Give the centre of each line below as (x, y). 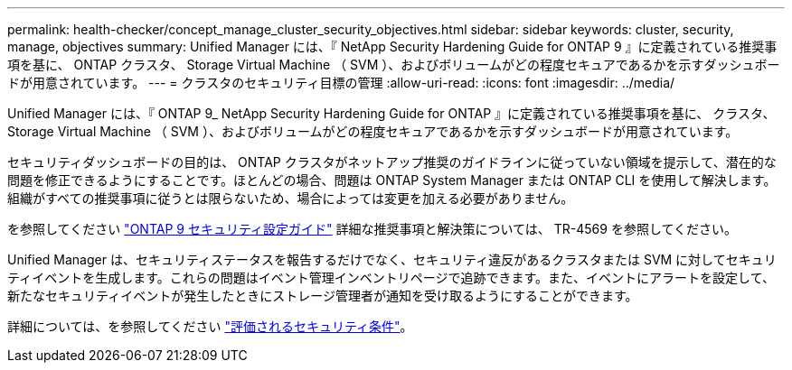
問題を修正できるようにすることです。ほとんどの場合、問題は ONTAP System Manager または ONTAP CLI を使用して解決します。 (392, 180)
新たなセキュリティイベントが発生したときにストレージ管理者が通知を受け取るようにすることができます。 (323, 296)
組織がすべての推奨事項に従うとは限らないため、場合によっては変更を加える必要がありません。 (291, 198)
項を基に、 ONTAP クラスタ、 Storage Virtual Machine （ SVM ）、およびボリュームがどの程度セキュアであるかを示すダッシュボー (394, 65)
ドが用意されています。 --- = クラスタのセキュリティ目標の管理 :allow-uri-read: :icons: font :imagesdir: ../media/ (341, 83)
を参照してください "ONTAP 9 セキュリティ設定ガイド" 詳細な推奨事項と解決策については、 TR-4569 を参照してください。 (372, 229)
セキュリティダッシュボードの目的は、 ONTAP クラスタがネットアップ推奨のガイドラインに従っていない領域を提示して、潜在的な (392, 162)
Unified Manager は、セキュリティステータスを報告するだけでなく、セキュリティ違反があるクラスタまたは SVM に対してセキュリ (392, 259)
